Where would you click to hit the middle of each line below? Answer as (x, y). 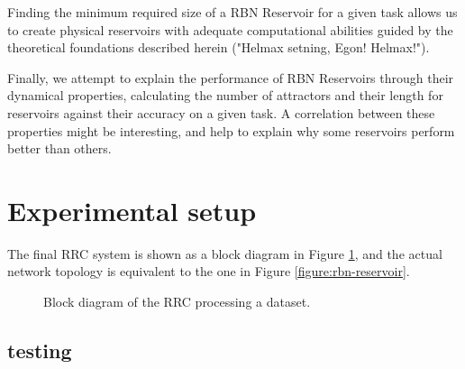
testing (40, 351)
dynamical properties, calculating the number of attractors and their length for (225, 95)
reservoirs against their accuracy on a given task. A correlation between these (221, 112)
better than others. (59, 148)
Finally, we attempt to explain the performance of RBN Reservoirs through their (231, 77)
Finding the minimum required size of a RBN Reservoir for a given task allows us (232, 12)
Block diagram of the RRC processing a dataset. (177, 302)
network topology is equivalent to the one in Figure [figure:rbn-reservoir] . (209, 271)
